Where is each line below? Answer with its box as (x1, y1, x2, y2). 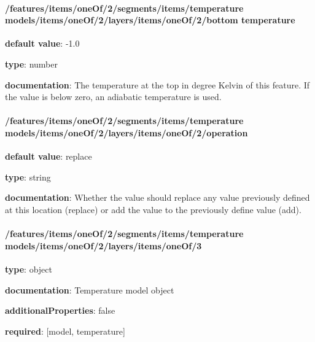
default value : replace (5, 150, 92, 163)
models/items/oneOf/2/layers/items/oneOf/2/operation (5, 126, 248, 139)
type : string (5, 170, 51, 183)
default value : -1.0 (5, 37, 80, 50)
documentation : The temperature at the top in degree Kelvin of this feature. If (5, 78, 310, 91)
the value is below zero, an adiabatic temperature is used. (5, 90, 222, 103)
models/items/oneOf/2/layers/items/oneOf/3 (5, 239, 202, 252)
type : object (5, 262, 52, 275)
